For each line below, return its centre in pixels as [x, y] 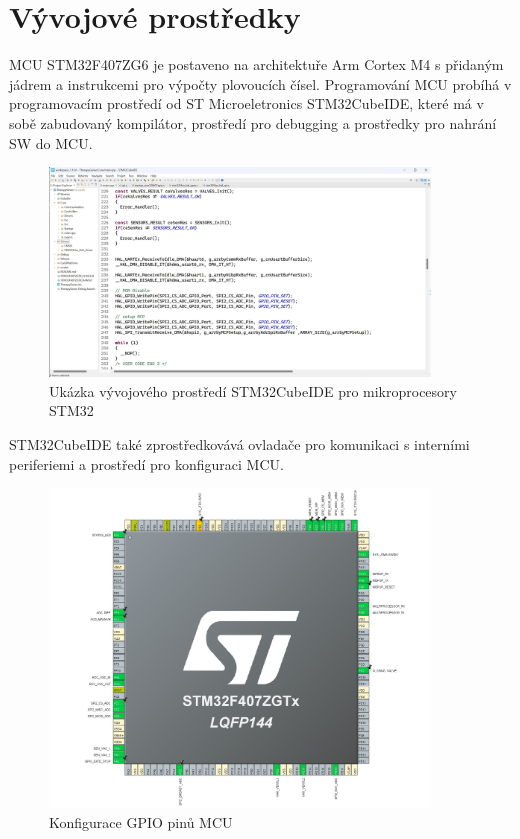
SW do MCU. [51, 142]
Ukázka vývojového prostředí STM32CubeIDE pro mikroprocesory [253, 390]
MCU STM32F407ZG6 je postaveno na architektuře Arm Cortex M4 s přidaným [256, 64]
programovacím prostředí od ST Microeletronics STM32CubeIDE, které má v [246, 103]
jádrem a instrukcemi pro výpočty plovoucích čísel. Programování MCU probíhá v [260, 83]
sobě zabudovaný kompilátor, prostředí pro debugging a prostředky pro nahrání [253, 122]
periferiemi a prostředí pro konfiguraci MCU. [146, 463]
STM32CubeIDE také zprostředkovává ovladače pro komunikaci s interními [239, 444]
